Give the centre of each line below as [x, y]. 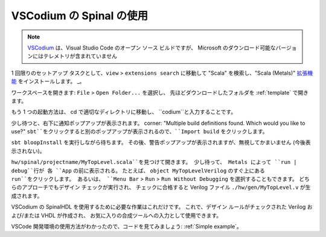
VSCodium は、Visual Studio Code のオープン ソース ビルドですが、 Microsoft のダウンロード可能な [152, 48]
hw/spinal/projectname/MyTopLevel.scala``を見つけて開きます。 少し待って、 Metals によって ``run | [154, 162]
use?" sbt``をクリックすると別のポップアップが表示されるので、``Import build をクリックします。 [139, 131]
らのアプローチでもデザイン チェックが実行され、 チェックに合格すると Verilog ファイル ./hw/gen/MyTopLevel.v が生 [161, 188]
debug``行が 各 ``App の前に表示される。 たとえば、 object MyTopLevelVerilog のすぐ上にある [138, 170]
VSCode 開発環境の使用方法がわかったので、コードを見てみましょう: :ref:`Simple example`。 [127, 226]
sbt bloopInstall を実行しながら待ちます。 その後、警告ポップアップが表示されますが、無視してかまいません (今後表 [161, 142]
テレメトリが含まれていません [80, 56]
